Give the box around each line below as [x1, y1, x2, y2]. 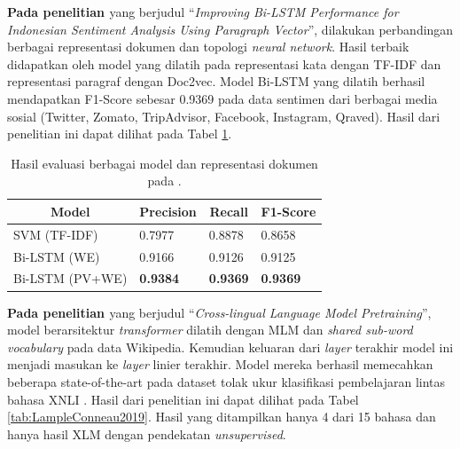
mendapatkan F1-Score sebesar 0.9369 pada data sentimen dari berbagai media [7, 89, 438, 107]
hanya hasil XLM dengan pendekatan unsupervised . [7, 424, 286, 443]
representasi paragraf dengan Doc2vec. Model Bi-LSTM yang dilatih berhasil [7, 72, 425, 91]
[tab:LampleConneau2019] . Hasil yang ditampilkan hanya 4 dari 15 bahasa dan [7, 407, 436, 426]
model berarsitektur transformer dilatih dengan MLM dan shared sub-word [7, 320, 413, 339]
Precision [139, 201, 197, 220]
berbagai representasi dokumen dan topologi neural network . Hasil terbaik [7, 37, 409, 56]
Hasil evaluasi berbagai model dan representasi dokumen [11, 154, 318, 172]
